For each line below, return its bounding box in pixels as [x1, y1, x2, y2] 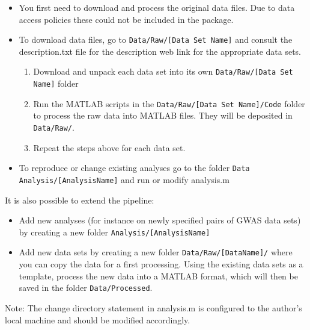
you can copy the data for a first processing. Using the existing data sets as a [19, 258, 303, 270]
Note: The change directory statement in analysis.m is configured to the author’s [5, 301, 302, 314]
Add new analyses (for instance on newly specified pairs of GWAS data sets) [19, 214, 301, 226]
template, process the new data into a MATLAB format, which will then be [19, 269, 298, 282]
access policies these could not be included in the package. [19, 13, 234, 25]
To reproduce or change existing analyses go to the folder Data [19, 161, 250, 174]
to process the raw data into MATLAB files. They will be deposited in [33, 109, 293, 122]
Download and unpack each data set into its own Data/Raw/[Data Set [33, 65, 293, 78]
